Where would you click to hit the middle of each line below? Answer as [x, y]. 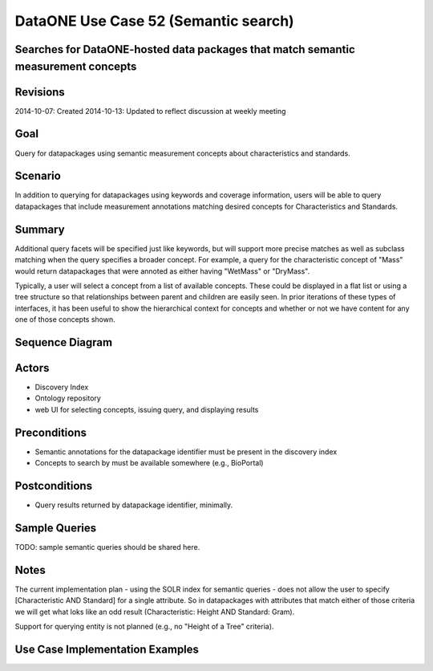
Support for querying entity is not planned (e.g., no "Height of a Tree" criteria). [144, 627]
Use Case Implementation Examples [107, 649]
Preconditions [51, 432]
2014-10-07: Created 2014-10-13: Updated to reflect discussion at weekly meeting [150, 111]
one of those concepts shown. [65, 319]
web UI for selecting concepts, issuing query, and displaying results [147, 409]
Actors [32, 368]
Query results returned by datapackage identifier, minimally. [134, 505]
